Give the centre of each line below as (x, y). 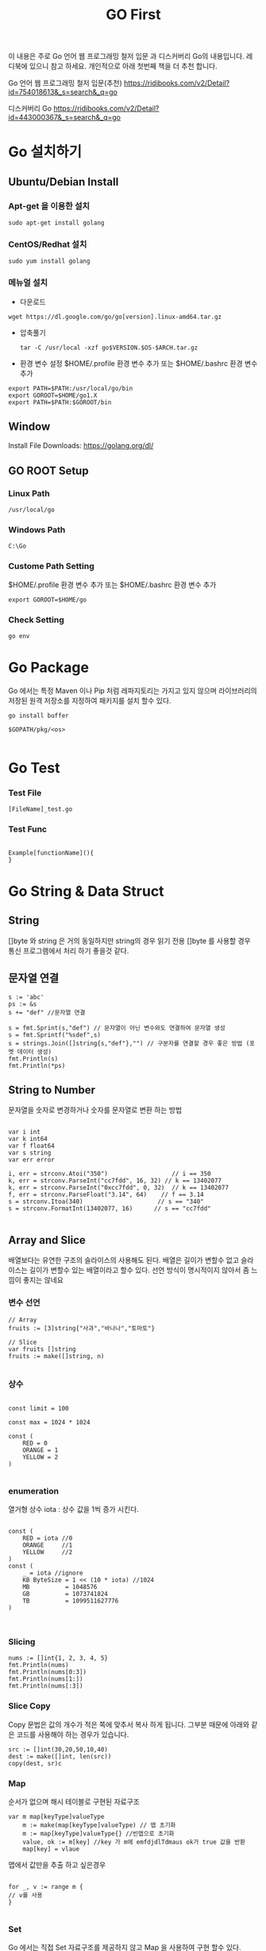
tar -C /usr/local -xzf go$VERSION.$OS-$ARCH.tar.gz (109, 348)
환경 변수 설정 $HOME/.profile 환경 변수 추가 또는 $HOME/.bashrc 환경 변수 (139, 363)
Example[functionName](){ (51, 853)
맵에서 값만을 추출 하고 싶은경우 (57, 1864)
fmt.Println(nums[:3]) (46, 1686)
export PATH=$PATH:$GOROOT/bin (60, 402)
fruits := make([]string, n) (56, 1356)
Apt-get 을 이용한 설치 (49, 206)
